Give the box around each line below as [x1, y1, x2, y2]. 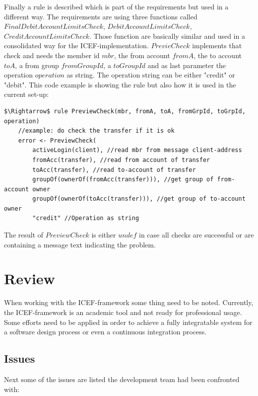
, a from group [15, 60, 59, 70]
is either [91, 230, 116, 240]
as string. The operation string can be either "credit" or [66, 70, 235, 80]
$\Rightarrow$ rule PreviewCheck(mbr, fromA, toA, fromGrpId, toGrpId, [4, 107, 246, 115]
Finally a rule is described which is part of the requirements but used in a [4, 1, 229, 11]
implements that [192, 40, 242, 51]
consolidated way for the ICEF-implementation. [4, 40, 149, 51]
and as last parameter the [147, 60, 226, 70]
